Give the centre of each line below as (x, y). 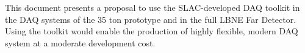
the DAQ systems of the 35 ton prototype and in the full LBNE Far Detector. (151, 19)
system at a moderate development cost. (80, 42)
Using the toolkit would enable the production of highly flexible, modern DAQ (152, 31)
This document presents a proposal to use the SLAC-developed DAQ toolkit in (152, 7)
